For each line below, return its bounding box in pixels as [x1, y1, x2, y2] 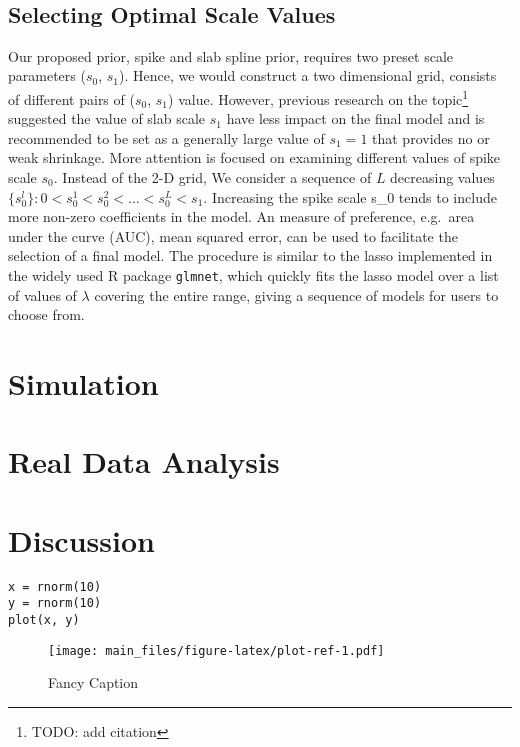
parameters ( [8, 65, 86, 86]
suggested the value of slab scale [8, 108, 206, 129]
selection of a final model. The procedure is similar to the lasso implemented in [8, 245, 493, 266]
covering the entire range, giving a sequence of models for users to [94, 284, 499, 305]
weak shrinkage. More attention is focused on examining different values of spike [8, 147, 501, 168]
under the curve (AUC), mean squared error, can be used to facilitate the [8, 225, 458, 246]
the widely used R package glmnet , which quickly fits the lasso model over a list [8, 264, 499, 285]
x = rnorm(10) [8, 579, 102, 594]
